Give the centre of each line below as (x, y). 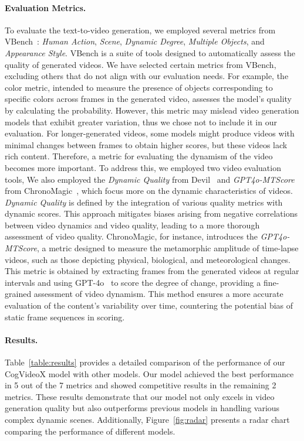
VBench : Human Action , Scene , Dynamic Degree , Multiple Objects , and (135, 41)
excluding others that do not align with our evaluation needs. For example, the (147, 76)
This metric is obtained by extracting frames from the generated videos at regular (152, 271)
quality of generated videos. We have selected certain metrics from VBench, (141, 64)
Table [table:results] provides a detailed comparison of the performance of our (145, 362)
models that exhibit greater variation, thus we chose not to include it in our (141, 122)
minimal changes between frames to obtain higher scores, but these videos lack (146, 144)
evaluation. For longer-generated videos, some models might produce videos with (150, 133)
